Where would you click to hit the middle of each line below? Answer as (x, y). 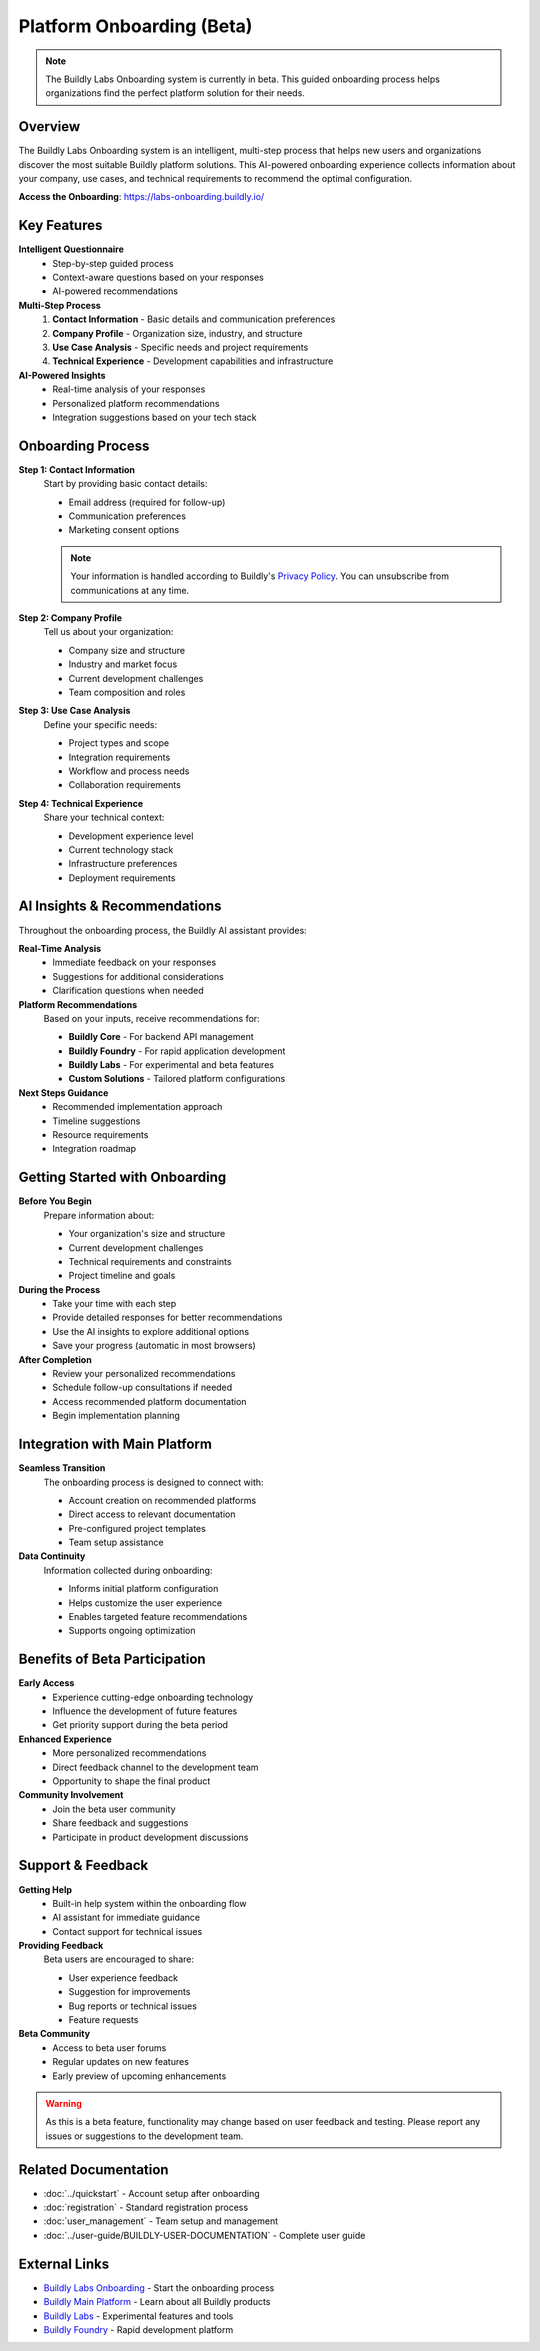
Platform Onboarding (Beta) (135, 26)
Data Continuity (52, 1556)
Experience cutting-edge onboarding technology (153, 1697)
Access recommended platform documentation (149, 1401)
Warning (63, 2103)
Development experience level (131, 836)
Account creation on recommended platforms (162, 1500)
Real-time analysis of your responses (129, 389)
